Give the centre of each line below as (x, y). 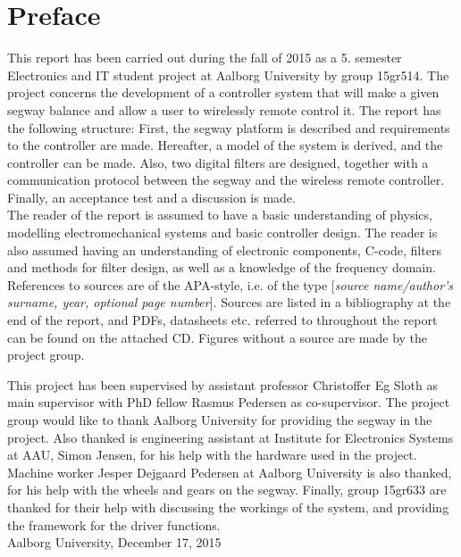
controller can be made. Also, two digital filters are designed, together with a (218, 162)
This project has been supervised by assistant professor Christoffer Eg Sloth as (222, 384)
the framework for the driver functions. (114, 524)
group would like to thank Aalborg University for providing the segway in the (220, 420)
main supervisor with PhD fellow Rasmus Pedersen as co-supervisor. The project (229, 402)
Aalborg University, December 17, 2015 (114, 542)
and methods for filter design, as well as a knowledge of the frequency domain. (222, 267)
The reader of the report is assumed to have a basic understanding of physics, (220, 215)
